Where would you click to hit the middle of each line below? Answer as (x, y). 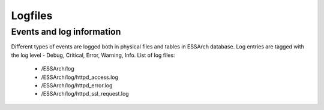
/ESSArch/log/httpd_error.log (77, 85)
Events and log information (66, 32)
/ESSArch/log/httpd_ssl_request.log (85, 94)
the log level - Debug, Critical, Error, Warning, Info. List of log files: (93, 55)
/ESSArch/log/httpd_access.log (80, 77)
